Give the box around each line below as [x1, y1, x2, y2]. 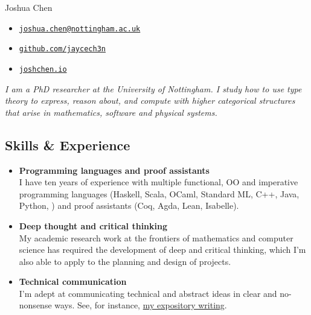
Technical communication [19, 275, 127, 288]
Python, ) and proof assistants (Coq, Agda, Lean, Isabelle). [19, 199, 239, 212]
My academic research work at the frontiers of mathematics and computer [19, 231, 293, 244]
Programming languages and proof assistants [19, 164, 210, 176]
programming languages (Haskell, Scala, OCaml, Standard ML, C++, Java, [19, 187, 300, 200]
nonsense [19, 299, 52, 311]
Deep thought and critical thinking [19, 219, 168, 232]
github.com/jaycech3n [19, 45, 106, 54]
